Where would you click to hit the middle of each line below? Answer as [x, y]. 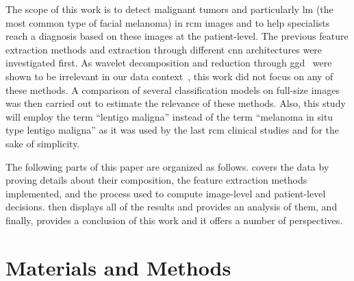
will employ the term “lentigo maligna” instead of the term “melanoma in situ [169, 116]
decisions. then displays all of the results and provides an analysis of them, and [172, 207]
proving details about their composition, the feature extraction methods [156, 180]
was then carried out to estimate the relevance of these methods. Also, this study [176, 103]
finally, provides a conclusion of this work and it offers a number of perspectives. [174, 220]
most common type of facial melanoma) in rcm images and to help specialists [168, 22]
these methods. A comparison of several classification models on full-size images [173, 89]
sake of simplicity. [43, 143]
